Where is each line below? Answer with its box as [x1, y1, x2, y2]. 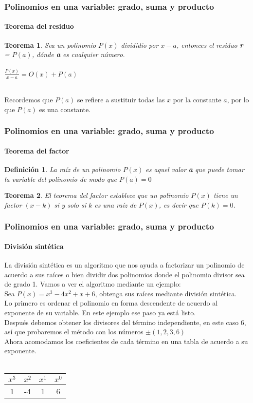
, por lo [227, 95, 249, 105]
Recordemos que [4, 95, 53, 105]
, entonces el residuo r [176, 39, 243, 50]
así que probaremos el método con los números [4, 326, 144, 337]
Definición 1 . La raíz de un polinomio [4, 164, 121, 174]
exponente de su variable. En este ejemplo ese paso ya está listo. [4, 307, 196, 317]
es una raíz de [94, 199, 137, 210]
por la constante [173, 95, 221, 105]
